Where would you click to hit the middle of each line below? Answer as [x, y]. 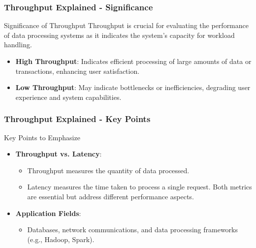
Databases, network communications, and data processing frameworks [132, 230]
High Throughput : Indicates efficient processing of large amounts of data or [133, 61]
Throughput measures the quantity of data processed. [108, 170]
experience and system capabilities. [68, 97]
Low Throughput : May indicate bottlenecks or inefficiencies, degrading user [133, 87]
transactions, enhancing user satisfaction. [78, 71]
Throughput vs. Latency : [59, 154]
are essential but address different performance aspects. [111, 196]
